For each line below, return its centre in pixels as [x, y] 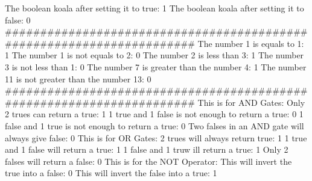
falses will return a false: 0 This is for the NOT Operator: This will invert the [148, 161]
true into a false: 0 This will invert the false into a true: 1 [111, 173]
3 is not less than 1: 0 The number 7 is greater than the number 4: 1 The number [156, 66]
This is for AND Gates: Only [251, 102]
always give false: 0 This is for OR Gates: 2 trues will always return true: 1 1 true [156, 137]
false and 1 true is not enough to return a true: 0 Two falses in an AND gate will [154, 125]
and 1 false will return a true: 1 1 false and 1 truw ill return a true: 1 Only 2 [147, 149]
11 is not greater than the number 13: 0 [78, 78]
